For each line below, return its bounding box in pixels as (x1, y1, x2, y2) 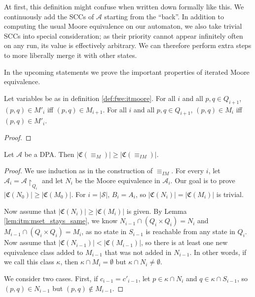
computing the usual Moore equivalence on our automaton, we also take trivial (4, 21, 242, 31)
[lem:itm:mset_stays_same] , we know (4, 215, 118, 226)
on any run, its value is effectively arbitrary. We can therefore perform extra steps (4, 40, 252, 50)
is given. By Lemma (126, 205, 187, 216)
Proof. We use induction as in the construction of (4, 165, 153, 176)
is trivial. (216, 189, 244, 199)
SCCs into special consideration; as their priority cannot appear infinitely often (4, 30, 243, 41)
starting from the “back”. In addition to (104, 11, 224, 21)
